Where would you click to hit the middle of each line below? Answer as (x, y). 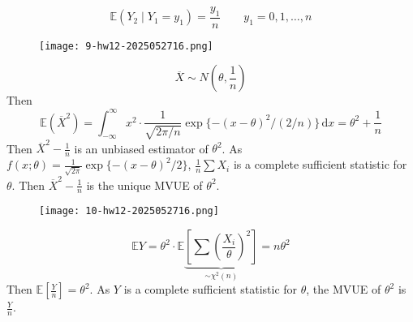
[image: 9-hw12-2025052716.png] (126, 46)
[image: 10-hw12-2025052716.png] (129, 211)
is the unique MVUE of (144, 185)
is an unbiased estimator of (141, 148)
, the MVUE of (344, 289)
